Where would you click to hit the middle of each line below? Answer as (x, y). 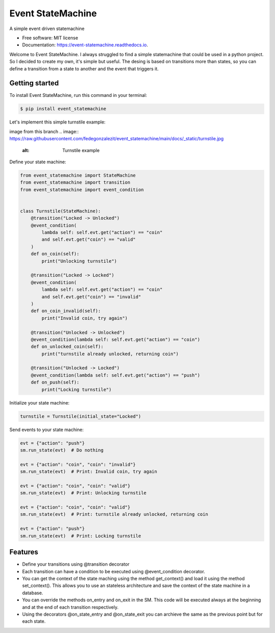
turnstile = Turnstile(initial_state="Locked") (80, 416)
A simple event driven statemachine (47, 29)
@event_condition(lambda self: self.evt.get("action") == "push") (116, 375)
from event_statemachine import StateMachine (78, 175)
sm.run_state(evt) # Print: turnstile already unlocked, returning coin (114, 514)
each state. (34, 621)
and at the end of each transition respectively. (70, 607)
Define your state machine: (38, 162)
